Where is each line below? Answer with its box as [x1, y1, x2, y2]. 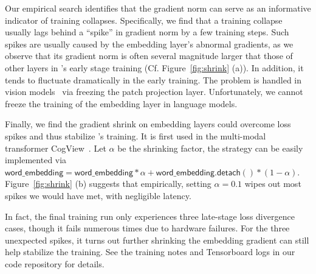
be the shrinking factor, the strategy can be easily [117, 141, 303, 154]
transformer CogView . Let [5, 141, 106, 154]
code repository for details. [5, 257, 105, 270]
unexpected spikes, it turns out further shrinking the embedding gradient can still [5, 233, 309, 246]
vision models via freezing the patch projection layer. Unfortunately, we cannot [5, 85, 303, 98]
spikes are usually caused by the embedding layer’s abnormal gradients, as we [5, 37, 294, 50]
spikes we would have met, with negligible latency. [5, 189, 191, 202]
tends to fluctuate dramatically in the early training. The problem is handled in [5, 73, 302, 86]
